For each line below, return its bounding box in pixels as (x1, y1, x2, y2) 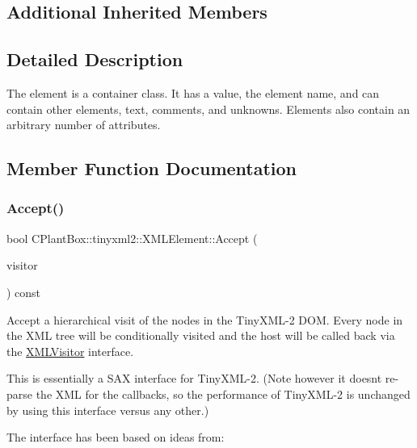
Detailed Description (6, 47, 183, 72)
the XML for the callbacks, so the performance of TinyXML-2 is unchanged (36, 385, 411, 402)
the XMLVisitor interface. (6, 342, 134, 359)
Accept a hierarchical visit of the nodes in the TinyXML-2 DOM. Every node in (6, 311, 403, 328)
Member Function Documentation (6, 156, 297, 181)
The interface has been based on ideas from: (6, 429, 225, 446)
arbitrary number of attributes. (6, 116, 161, 133)
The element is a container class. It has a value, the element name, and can (6, 84, 380, 101)
